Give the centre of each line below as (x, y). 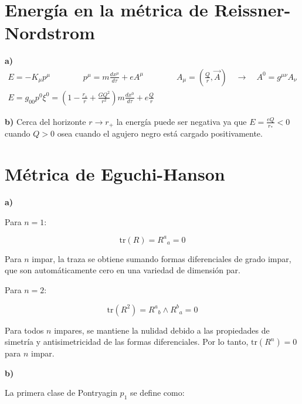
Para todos (24, 330)
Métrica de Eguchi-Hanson (115, 174)
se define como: (157, 393)
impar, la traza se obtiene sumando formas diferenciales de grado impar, (162, 258)
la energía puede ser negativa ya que (181, 121)
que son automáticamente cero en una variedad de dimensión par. (123, 270)
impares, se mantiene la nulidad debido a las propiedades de (162, 330)
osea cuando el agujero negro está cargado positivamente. (160, 133)
